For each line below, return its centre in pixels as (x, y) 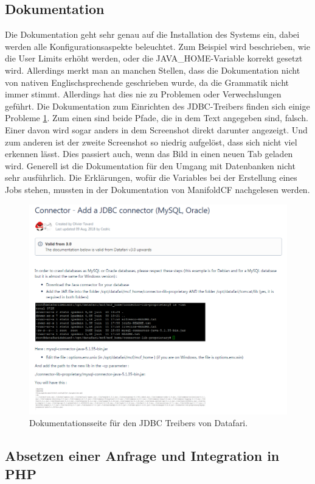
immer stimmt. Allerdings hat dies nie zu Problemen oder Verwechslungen (143, 94)
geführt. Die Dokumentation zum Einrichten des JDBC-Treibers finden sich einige (157, 106)
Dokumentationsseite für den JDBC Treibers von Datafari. (139, 423)
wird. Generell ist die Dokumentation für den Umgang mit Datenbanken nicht (150, 165)
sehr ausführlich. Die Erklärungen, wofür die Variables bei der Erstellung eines (151, 177)
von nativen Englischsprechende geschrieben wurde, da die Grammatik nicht (147, 82)
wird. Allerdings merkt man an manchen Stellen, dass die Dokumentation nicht (153, 70)
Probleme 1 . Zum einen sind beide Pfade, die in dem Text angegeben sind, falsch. (157, 118)
